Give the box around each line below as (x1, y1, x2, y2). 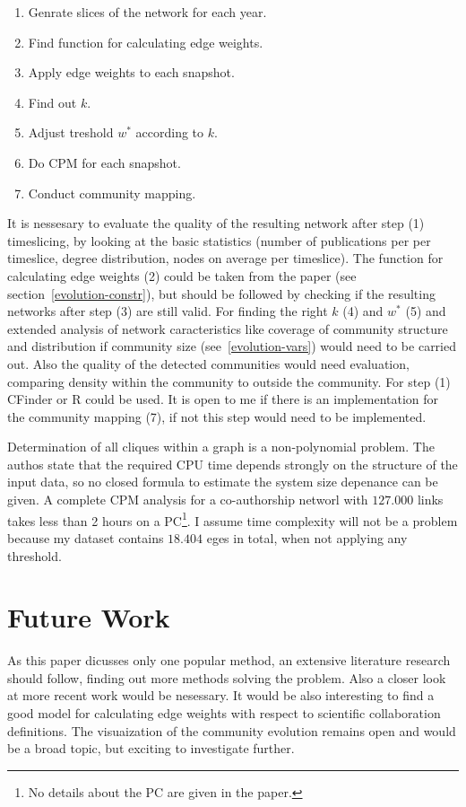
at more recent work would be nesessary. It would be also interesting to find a (7, 686, 435, 705)
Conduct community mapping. (28, 183, 196, 202)
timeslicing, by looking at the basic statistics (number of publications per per (7, 231, 431, 250)
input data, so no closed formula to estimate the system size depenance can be (7, 472, 438, 491)
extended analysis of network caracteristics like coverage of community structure (7, 319, 448, 338)
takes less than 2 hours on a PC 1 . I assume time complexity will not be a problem (7, 508, 458, 530)
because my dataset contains (7, 528, 164, 547)
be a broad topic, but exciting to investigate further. (7, 739, 295, 758)
